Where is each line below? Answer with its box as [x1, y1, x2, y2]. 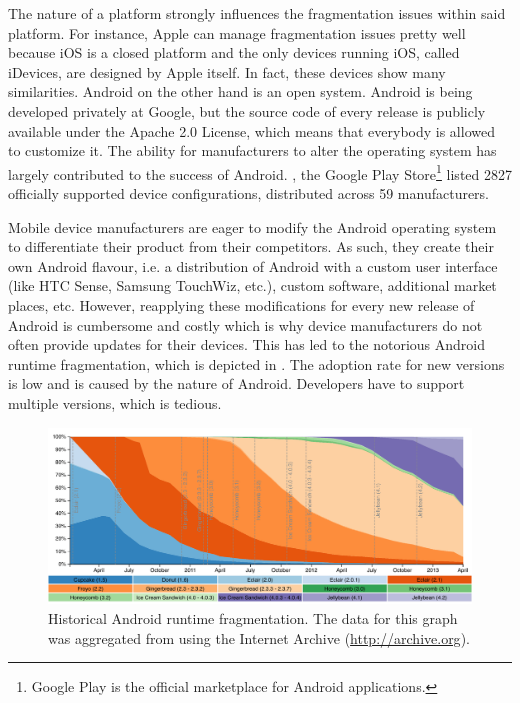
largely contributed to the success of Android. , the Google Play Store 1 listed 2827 [8, 160, 512, 184]
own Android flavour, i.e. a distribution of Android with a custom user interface [8, 255, 498, 276]
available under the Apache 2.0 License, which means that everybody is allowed [8, 120, 495, 141]
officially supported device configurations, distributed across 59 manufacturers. [8, 183, 490, 203]
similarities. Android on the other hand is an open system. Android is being [8, 81, 473, 102]
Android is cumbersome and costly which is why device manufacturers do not [8, 314, 483, 335]
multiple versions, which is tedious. [8, 392, 222, 413]
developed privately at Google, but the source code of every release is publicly [8, 100, 486, 121]
